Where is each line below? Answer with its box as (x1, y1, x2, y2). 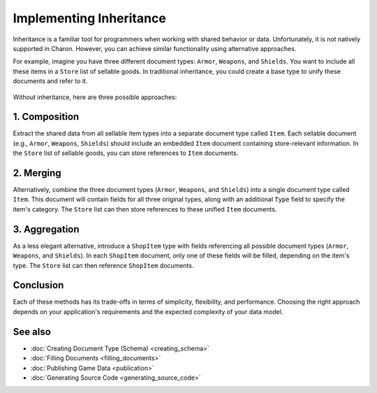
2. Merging (13, 168, 61, 179)
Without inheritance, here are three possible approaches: (13, 93, 177, 101)
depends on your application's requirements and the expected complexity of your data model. (13, 307, 283, 316)
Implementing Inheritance (13, 10, 167, 26)
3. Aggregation (13, 223, 80, 235)
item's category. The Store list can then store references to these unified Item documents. (13, 205, 277, 213)
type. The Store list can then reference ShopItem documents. (13, 261, 194, 269)
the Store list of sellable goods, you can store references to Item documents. (13, 149, 239, 157)
